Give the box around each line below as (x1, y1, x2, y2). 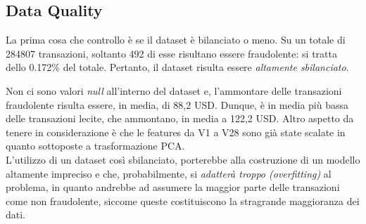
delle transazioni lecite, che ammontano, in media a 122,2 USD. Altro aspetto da (6, 111, 354, 126)
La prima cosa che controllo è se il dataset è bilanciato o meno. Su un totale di (6, 32, 346, 47)
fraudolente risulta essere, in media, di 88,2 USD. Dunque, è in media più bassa (6, 97, 349, 112)
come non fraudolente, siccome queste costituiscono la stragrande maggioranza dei (6, 193, 360, 208)
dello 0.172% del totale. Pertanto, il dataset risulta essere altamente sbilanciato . (6, 60, 349, 74)
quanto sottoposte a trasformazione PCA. (6, 138, 185, 153)
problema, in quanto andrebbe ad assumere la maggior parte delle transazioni (6, 180, 340, 195)
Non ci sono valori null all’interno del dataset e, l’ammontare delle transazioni (6, 83, 342, 98)
